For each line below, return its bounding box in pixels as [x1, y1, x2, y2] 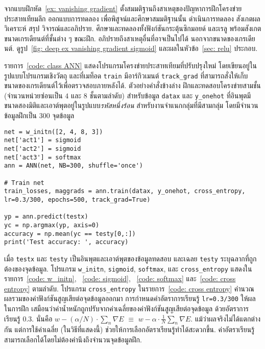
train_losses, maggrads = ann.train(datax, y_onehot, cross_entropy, [4, 187, 246, 195]
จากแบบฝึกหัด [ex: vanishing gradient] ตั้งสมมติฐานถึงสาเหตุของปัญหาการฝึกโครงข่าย [4, 3, 242, 13]
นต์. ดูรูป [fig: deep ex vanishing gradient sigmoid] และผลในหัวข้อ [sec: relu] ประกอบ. [4, 43, 258, 53]
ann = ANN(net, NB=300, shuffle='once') [4, 162, 143, 170]
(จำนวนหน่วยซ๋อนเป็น [4, 90, 63, 100]
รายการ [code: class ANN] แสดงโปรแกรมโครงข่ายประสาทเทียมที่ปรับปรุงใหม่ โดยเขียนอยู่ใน [4, 60, 257, 70]
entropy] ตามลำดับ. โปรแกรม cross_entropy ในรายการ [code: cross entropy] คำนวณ [4, 283, 254, 293]
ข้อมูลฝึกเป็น [4, 110, 37, 121]
